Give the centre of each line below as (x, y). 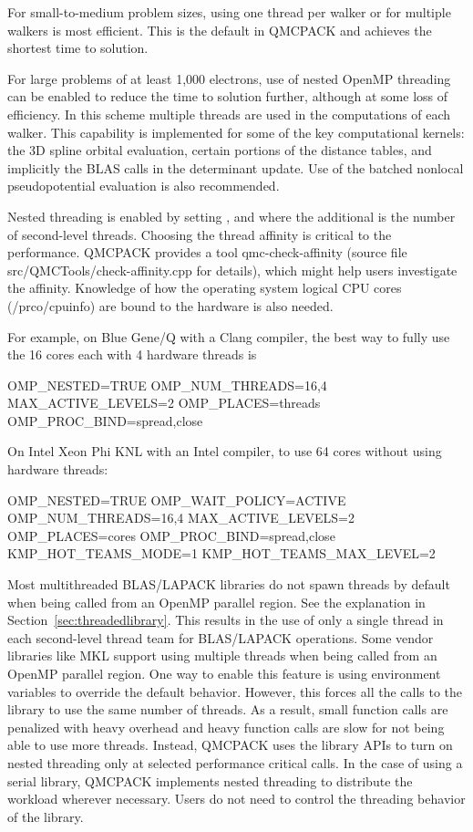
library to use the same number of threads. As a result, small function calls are (228, 709)
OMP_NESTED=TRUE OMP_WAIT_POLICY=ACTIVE (177, 499)
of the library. (46, 816)
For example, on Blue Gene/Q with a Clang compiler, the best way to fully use (229, 336)
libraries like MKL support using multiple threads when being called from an (222, 655)
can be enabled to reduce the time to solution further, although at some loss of (228, 96)
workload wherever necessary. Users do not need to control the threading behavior (236, 799)
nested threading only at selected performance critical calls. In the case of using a (235, 762)
